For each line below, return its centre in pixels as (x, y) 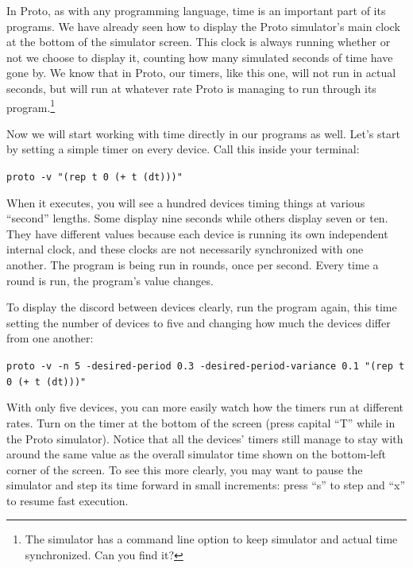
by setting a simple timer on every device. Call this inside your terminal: (183, 149)
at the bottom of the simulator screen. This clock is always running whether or (199, 42)
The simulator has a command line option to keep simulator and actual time (211, 539)
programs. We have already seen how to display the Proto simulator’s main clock (203, 26)
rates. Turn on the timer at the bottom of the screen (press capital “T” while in (201, 422)
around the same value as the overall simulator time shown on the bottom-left (196, 454)
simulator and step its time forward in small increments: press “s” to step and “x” (206, 485)
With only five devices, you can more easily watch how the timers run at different (205, 407)
